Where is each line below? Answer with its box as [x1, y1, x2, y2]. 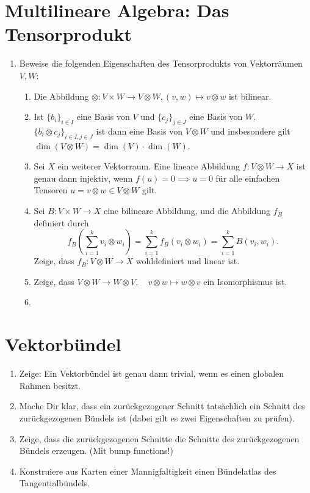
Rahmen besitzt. [19, 379, 81, 391]
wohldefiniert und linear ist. [135, 254, 240, 267]
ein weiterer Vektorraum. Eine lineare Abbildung [57, 160, 240, 172]
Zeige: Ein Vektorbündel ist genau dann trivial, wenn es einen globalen [19, 367, 284, 380]
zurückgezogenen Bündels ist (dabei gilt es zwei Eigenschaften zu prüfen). [19, 411, 295, 424]
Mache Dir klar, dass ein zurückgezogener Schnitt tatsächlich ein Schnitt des [19, 399, 305, 412]
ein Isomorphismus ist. [203, 275, 287, 287]
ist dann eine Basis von [96, 124, 182, 137]
